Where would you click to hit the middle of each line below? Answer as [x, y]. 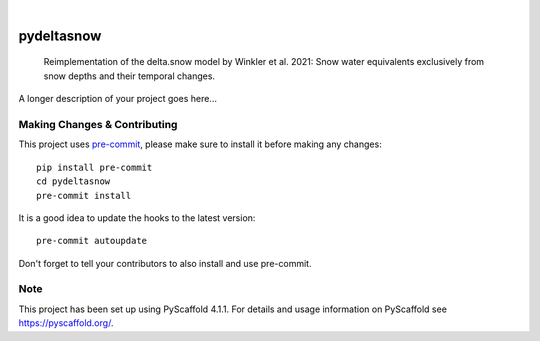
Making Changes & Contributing [98, 124]
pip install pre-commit [94, 167]
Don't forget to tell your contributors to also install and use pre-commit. [165, 263]
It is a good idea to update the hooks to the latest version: [137, 217]
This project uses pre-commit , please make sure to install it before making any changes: [200, 144]
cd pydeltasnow [73, 181]
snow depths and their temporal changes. [129, 76]
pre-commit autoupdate [92, 241]
